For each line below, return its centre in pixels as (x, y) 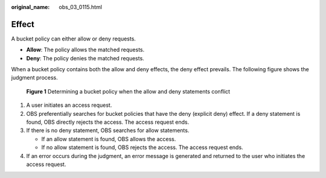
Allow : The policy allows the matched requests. (85, 50)
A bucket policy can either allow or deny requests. (73, 39)
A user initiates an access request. (69, 105)
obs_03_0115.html (81, 7)
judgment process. (35, 78)
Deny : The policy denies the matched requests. (85, 58)
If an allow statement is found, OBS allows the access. (109, 139)
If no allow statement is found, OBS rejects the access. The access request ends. (142, 147)
